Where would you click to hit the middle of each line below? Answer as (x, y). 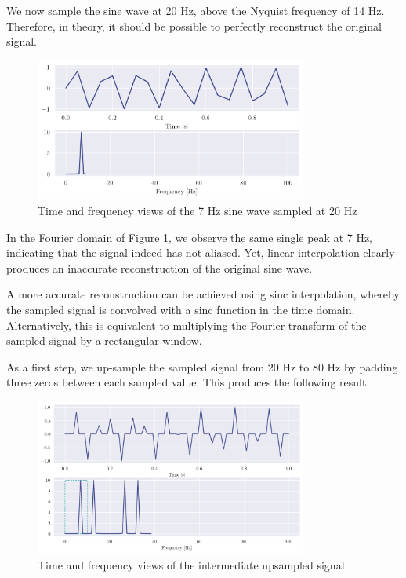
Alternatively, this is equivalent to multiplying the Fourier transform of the (187, 325)
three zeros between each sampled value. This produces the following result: (188, 382)
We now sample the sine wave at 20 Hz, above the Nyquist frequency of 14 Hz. (196, 10)
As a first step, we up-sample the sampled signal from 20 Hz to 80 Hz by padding (202, 366)
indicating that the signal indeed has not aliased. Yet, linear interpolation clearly (201, 252)
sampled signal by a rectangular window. (104, 340)
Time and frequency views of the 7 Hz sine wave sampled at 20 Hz (198, 211)
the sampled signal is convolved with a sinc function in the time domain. (181, 310)
